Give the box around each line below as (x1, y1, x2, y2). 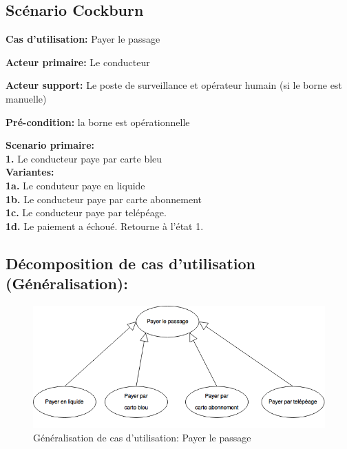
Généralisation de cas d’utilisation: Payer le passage (33, 430, 251, 445)
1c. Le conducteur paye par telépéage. (6, 205, 167, 220)
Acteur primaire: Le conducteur (6, 54, 150, 69)
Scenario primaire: (6, 138, 94, 152)
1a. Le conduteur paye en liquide (6, 178, 145, 192)
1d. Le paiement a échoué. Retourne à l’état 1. (6, 218, 204, 233)
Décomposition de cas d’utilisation (6, 252, 255, 273)
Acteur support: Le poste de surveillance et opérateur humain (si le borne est (6, 78, 342, 92)
